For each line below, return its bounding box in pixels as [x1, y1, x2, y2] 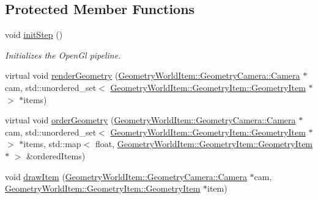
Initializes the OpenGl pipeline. [5, 48, 121, 61]
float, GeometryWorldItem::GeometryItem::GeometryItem [95, 137, 313, 150]
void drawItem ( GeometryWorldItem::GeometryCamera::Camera [5, 170, 247, 183]
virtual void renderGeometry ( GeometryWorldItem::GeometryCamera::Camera [5, 69, 300, 82]
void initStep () [5, 28, 63, 41]
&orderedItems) [26, 149, 86, 162]
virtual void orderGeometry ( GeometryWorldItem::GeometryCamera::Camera [5, 114, 296, 126]
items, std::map [23, 137, 81, 150]
